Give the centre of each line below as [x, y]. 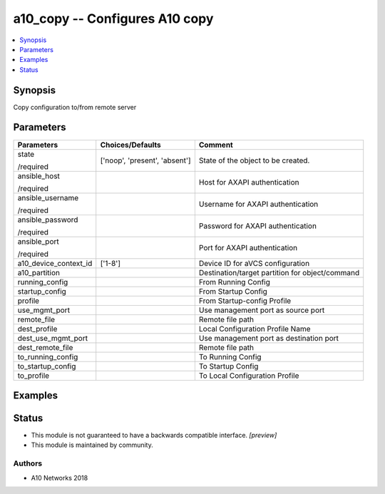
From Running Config [235, 282]
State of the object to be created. [254, 160]
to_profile [34, 376]
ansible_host [39, 176]
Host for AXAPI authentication [249, 182]
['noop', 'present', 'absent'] [146, 160]
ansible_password [48, 220]
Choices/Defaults [130, 145]
